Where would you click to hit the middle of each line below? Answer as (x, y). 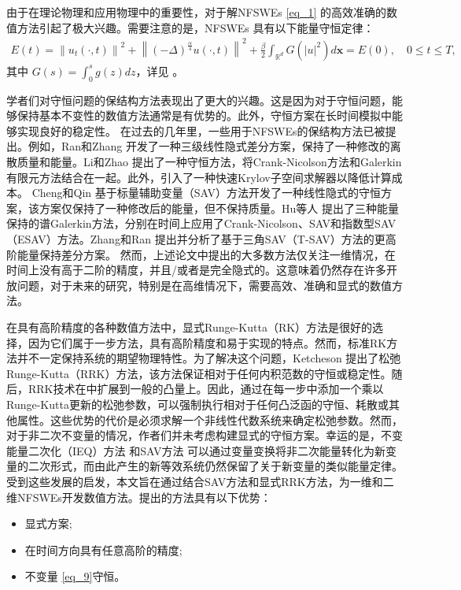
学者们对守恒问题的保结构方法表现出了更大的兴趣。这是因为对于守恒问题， (199, 100)
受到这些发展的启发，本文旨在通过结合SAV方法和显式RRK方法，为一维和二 (200, 481)
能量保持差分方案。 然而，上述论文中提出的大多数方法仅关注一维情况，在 (206, 254)
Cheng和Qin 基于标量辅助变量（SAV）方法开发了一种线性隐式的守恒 (207, 193)
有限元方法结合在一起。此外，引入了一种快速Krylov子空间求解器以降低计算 (199, 177)
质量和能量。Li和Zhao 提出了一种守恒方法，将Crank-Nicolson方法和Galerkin (209, 162)
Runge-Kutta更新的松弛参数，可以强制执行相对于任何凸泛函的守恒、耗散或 (197, 404)
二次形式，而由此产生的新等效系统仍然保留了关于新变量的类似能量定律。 (215, 466)
